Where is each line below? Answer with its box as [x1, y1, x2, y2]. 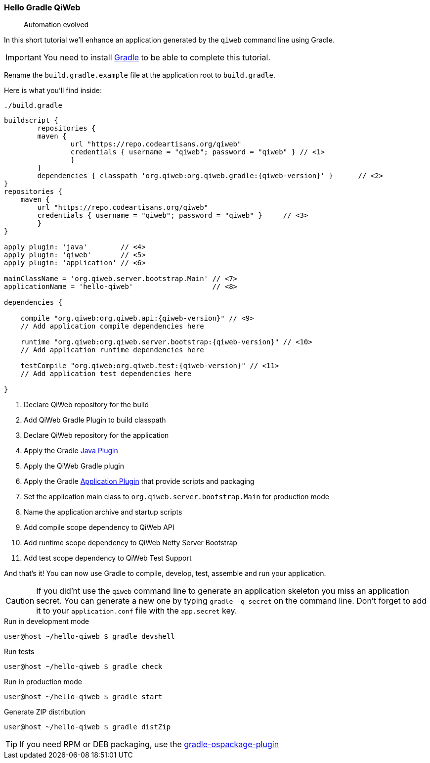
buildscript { [4, 116, 58, 125]
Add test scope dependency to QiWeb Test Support [24, 554, 192, 563]
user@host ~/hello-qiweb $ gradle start [4, 693, 163, 701]
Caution [5, 596, 35, 606]
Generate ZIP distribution [4, 708, 86, 716]
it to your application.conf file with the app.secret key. [36, 606, 237, 616]
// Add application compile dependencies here [20, 322, 204, 331]
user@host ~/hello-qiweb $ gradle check [4, 663, 163, 671]
